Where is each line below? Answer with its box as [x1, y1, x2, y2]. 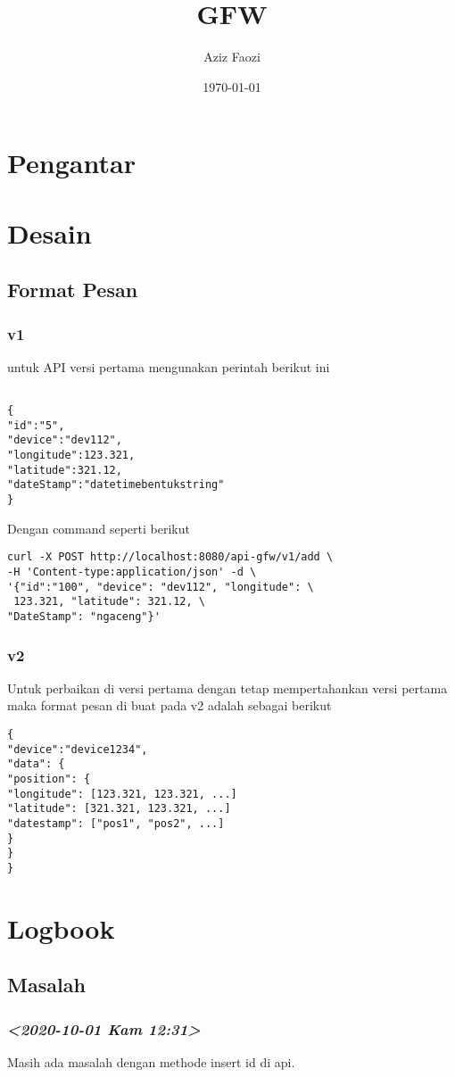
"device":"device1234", [7, 742, 148, 756]
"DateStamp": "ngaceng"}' [7, 609, 161, 623]
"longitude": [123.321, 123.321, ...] [7, 787, 237, 800]
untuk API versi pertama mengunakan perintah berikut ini [7, 357, 330, 376]
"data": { [7, 758, 65, 771]
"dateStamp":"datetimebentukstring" [7, 478, 225, 492]
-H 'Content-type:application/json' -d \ [7, 565, 257, 578]
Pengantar [7, 145, 136, 181]
